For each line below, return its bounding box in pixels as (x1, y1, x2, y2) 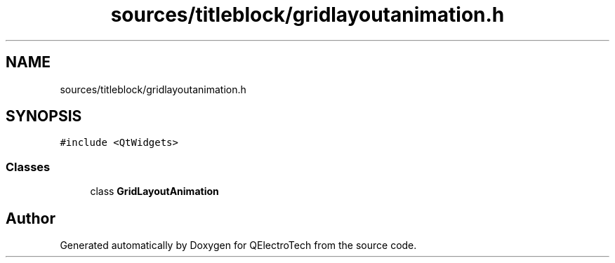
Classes (6, 159, 51, 174)
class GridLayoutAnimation (90, 185, 219, 198)
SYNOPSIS (6, 107, 82, 126)
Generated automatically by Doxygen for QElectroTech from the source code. (60, 239, 417, 252)
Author (6, 209, 55, 227)
